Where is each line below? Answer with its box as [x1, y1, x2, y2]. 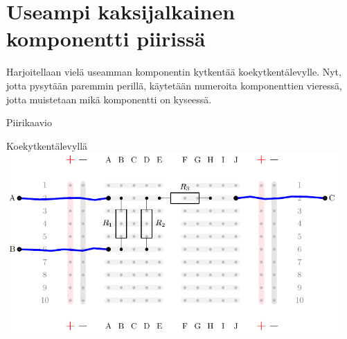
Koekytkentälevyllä [6, 138, 88, 153]
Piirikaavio [6, 115, 52, 130]
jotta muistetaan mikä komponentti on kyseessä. [6, 92, 212, 106]
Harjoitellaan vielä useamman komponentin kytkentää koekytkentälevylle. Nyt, [6, 64, 341, 79]
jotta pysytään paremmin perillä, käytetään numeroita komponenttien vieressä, [6, 78, 342, 92]
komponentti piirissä [6, 24, 206, 53]
